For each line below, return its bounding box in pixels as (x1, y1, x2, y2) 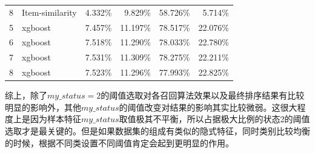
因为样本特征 (30, 112, 81, 125)
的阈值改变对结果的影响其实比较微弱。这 (119, 100, 280, 113)
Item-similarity (22, 5, 77, 18)
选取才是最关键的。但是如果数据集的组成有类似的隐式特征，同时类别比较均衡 (5, 125, 310, 137)
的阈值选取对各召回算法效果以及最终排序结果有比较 (101, 89, 305, 102)
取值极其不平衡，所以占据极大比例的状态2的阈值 (119, 112, 310, 125)
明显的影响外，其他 (5, 100, 81, 113)
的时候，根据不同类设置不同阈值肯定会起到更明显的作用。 (5, 136, 234, 149)
